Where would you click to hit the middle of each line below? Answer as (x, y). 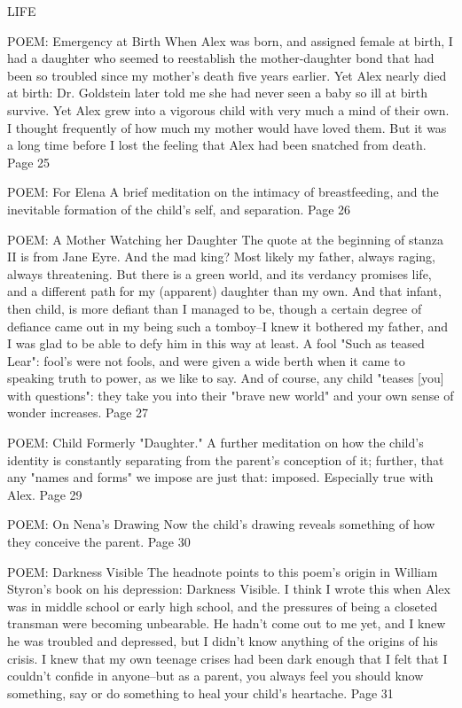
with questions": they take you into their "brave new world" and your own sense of (231, 395)
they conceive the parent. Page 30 (99, 542)
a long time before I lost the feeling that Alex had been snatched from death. (217, 145)
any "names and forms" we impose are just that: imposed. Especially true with (220, 477)
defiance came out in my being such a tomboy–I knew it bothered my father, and (228, 326)
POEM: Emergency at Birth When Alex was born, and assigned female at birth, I (230, 40)
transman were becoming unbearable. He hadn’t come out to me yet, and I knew (227, 623)
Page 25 (29, 162)
